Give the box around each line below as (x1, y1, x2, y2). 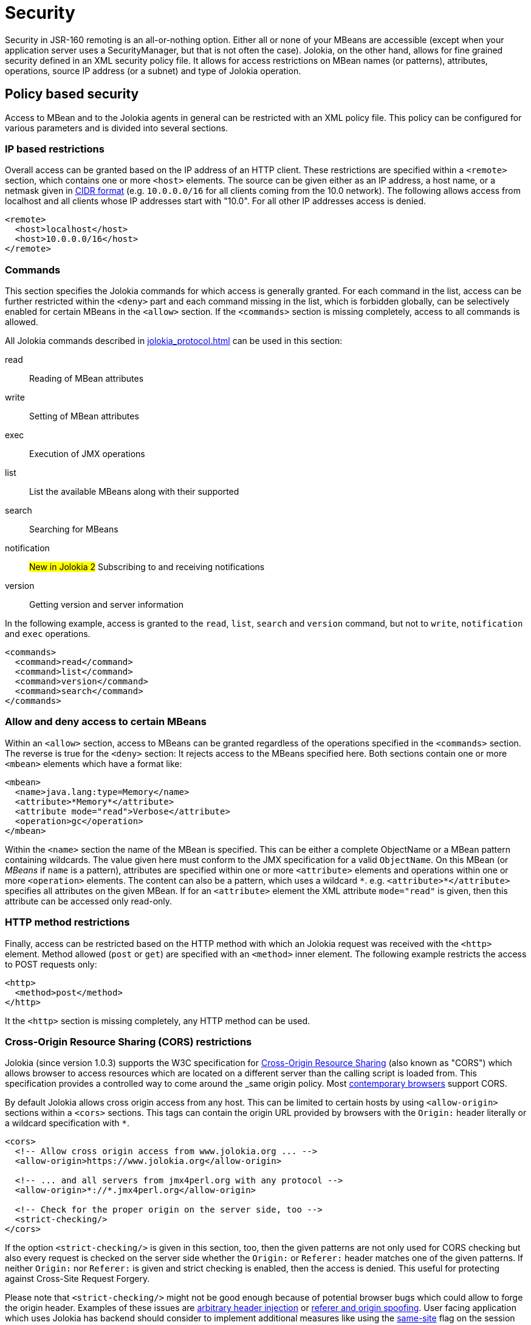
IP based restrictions (5, 142, 104, 155)
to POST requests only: (5, 958, 97, 969)
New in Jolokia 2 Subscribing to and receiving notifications (29, 562, 265, 573)
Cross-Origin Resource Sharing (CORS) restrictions (5, 1035, 252, 1048)
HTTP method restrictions (5, 916, 130, 929)
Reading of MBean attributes (29, 373, 144, 384)
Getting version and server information (29, 599, 184, 610)
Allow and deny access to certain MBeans (5, 715, 207, 728)
